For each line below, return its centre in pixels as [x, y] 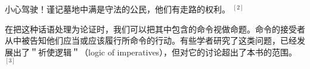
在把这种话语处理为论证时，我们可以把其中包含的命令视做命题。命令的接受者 [155, 29]
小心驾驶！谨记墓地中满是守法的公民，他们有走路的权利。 [117, 9]
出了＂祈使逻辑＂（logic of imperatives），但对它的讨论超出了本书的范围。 [155, 52]
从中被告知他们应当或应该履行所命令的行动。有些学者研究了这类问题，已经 [151, 40]
